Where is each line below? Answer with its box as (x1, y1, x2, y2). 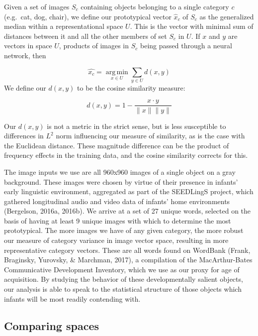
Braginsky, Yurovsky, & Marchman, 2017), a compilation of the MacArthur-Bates (4, 254, 253, 265)
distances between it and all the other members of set (4, 30, 167, 41)
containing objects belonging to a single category (81, 1, 229, 11)
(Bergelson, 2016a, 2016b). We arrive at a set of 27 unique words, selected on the (4, 206, 251, 216)
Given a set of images (4, 1, 70, 11)
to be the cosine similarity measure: (77, 82, 185, 93)
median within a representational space (4, 21, 123, 31)
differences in (4, 130, 44, 141)
